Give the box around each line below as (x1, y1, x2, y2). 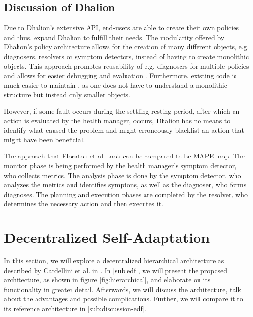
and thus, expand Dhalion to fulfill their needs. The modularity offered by (4, 32, 225, 42)
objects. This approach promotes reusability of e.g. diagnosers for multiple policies (4, 60, 249, 71)
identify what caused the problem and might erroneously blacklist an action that (4, 125, 244, 135)
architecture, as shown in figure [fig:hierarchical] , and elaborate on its (4, 275, 211, 285)
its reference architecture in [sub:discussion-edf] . (4, 303, 147, 313)
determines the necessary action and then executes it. (4, 198, 163, 209)
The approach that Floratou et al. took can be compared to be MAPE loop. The (4, 151, 245, 161)
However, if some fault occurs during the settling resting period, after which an (4, 105, 240, 116)
